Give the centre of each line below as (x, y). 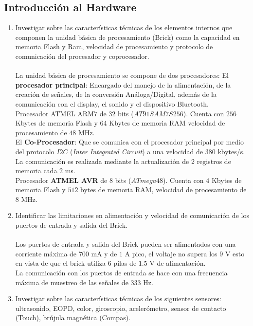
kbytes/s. (231, 151)
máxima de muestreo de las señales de (72, 282)
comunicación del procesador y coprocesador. (82, 56)
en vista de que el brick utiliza (61, 263)
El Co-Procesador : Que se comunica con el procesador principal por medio (129, 142)
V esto (235, 253)
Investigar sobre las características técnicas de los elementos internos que (124, 27)
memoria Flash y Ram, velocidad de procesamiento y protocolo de (114, 46)
